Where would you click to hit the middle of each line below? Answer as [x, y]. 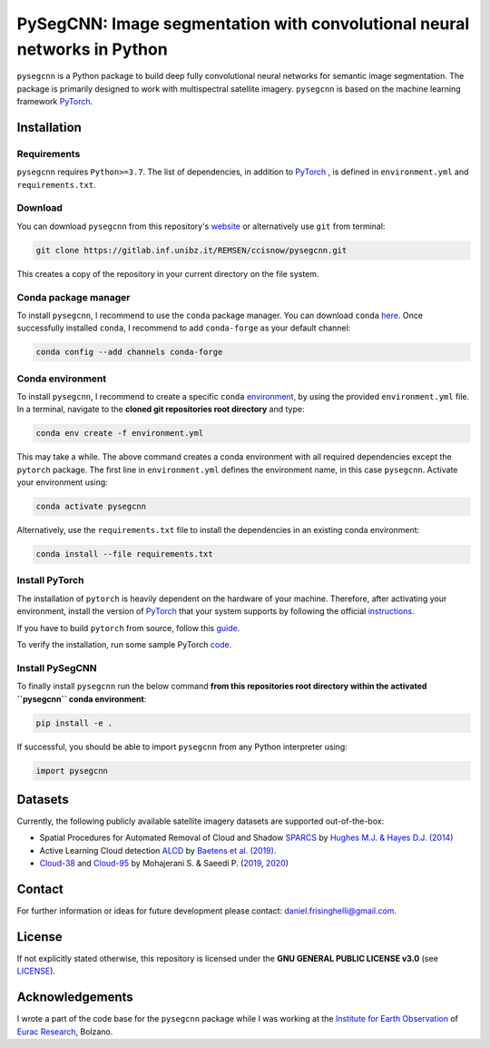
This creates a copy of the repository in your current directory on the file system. [168, 273]
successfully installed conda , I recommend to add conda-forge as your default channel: [184, 328]
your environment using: [62, 482]
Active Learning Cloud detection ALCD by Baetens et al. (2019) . [158, 850]
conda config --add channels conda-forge [129, 352]
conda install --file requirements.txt [124, 554]
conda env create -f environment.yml [120, 433]
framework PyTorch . [55, 102]
